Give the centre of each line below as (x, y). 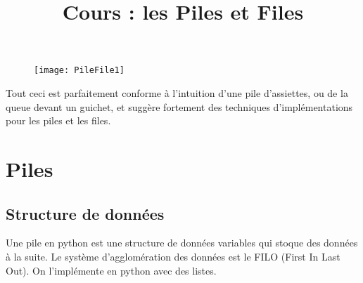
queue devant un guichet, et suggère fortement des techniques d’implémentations (179, 106)
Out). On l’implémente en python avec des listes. (111, 270)
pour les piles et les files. (58, 120)
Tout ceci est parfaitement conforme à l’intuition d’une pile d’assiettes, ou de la (177, 93)
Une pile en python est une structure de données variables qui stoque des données (182, 243)
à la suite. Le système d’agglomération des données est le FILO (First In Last (173, 256)
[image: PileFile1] (79, 71)
